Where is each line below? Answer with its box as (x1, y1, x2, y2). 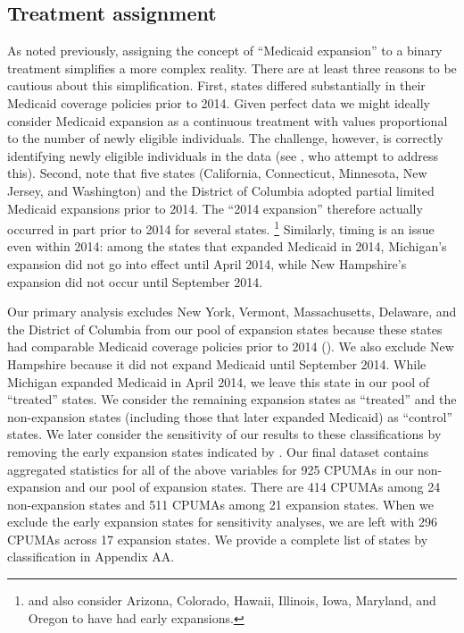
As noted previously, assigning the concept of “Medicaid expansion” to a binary (7, 41, 443, 60)
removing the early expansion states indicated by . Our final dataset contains (7, 442, 429, 460)
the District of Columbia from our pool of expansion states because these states (7, 319, 443, 338)
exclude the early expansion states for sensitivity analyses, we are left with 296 (7, 512, 438, 531)
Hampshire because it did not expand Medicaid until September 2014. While (7, 354, 427, 373)
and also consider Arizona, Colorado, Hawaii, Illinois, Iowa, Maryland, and (28, 591, 436, 610)
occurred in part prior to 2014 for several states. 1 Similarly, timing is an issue (7, 217, 435, 238)
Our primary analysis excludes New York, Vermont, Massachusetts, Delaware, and (7, 302, 457, 321)
